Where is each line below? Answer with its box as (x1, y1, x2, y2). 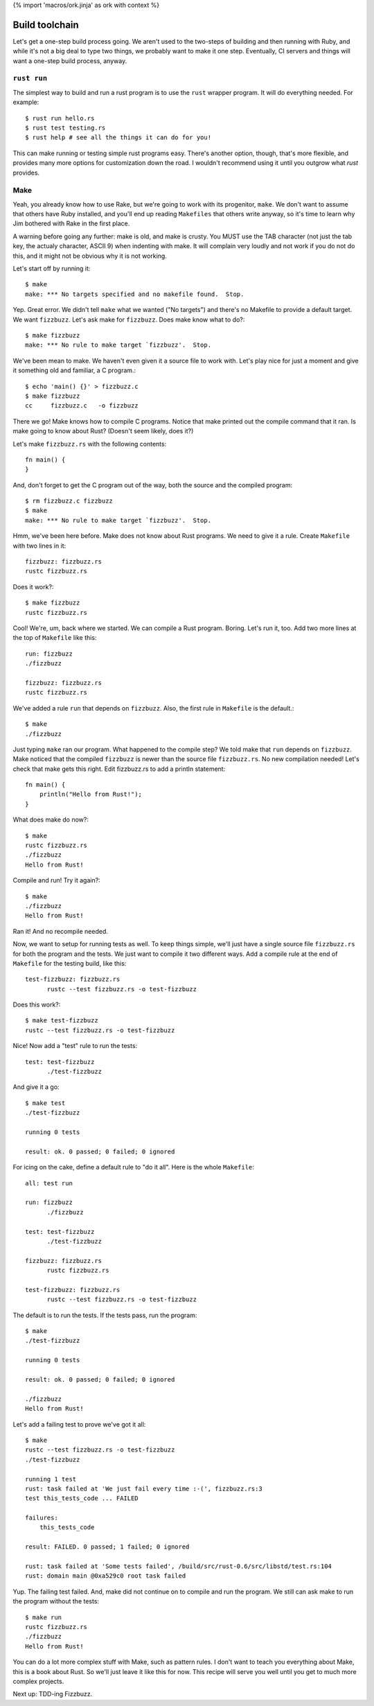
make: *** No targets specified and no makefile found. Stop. (25, 290, 244, 298)
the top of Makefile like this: (12, 634, 97, 642)
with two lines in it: (12, 541, 66, 550)
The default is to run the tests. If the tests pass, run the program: (12, 1311, 197, 1319)
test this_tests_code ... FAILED (25, 1495, 139, 1502)
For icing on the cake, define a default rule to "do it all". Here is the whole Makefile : (12, 1163, 254, 1172)
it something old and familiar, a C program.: (12, 366, 136, 374)
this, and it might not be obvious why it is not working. (12, 252, 168, 260)
